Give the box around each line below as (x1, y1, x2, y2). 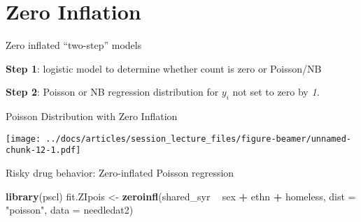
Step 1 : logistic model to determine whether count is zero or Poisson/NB (6, 61, 322, 75)
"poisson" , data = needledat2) (6, 202, 134, 217)
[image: (6, 133, 41, 144)
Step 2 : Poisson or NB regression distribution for (6, 84, 219, 99)
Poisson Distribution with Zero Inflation (6, 109, 178, 124)
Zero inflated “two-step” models (6, 38, 142, 52)
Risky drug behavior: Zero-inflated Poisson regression (6, 165, 234, 180)
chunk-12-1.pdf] (6, 145, 81, 156)
